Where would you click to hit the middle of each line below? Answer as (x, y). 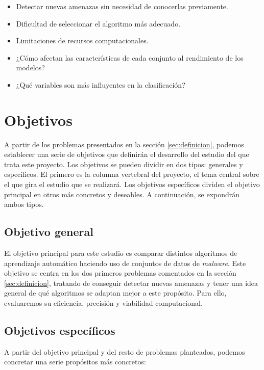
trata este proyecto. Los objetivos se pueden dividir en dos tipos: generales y (124, 164)
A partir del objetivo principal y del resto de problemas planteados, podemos (125, 351)
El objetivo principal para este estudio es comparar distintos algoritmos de (121, 253)
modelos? (30, 68)
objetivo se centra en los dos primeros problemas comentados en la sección (120, 273)
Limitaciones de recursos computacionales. (82, 41)
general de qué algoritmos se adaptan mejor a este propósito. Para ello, (115, 293)
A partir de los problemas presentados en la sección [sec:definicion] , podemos (124, 144)
